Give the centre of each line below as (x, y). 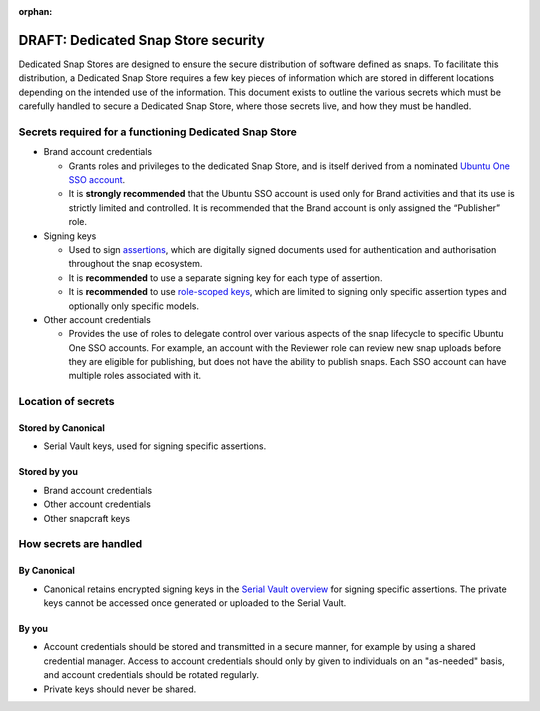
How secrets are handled (80, 544)
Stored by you (48, 472)
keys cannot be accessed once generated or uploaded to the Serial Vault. (195, 602)
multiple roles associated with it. (135, 376)
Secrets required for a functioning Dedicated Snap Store (157, 132)
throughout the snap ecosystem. (135, 264)
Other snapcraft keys (86, 518)
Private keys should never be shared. (120, 689)
